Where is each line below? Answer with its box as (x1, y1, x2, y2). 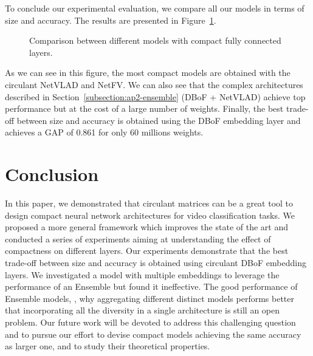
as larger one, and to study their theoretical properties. (5, 340, 210, 352)
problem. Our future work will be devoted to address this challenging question (5, 316, 296, 328)
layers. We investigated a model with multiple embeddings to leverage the (5, 268, 280, 281)
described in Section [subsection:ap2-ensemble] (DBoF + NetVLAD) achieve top (5, 90, 306, 103)
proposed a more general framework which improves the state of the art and (5, 221, 288, 233)
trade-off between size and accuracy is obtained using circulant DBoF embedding (5, 256, 306, 269)
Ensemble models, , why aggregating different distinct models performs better (5, 292, 294, 304)
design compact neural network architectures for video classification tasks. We (5, 208, 295, 221)
